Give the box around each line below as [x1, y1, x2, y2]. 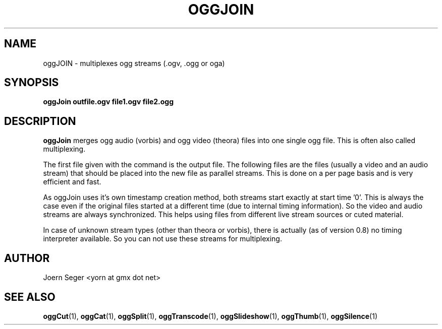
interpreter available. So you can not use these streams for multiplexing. [43, 234, 282, 243]
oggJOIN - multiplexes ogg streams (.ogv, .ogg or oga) [43, 58, 225, 68]
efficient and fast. [43, 177, 101, 186]
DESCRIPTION [4, 114, 76, 127]
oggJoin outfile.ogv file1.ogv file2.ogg [43, 97, 174, 106]
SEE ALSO [4, 290, 56, 303]
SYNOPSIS [4, 76, 59, 89]
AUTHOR [4, 251, 50, 265]
